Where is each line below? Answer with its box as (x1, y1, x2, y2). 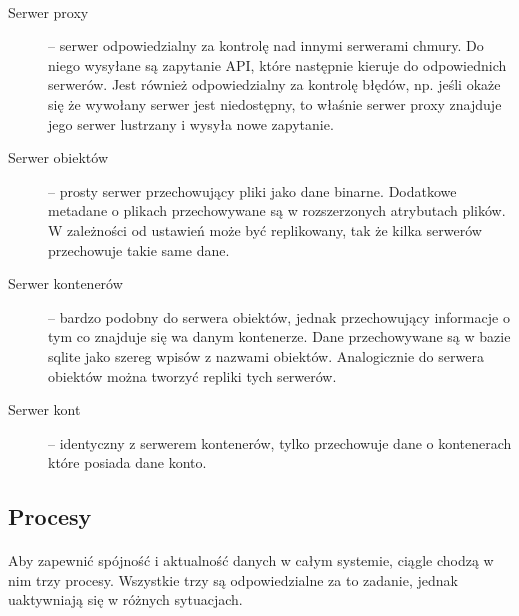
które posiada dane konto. (48, 452, 207, 473)
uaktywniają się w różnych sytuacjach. (8, 589, 243, 610)
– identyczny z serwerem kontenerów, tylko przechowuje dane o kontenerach (48, 432, 512, 453)
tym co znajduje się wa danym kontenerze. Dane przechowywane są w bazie (48, 326, 511, 347)
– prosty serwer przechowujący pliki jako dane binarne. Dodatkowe (48, 180, 457, 201)
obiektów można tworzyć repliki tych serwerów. (48, 365, 337, 386)
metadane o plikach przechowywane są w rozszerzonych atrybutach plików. (48, 200, 506, 221)
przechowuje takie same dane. (48, 239, 230, 260)
